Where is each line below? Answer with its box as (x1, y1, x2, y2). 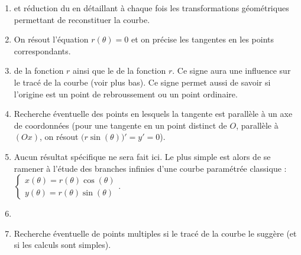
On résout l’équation (14, 33, 89, 45)
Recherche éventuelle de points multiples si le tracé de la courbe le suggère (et (14, 227, 297, 239)
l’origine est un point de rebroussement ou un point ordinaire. (14, 87, 238, 100)
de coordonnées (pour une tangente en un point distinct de (14, 119, 227, 131)
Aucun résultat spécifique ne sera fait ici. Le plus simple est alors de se (14, 150, 271, 162)
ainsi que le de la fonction (73, 64, 166, 77)
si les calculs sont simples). (14, 238, 111, 251)
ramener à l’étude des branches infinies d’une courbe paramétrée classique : (14, 162, 287, 174)
